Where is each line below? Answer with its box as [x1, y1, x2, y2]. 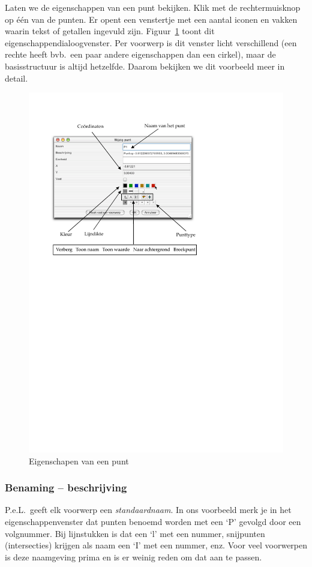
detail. [5, 71, 28, 84]
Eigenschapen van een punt [29, 454, 129, 467]
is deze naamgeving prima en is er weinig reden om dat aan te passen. [5, 550, 262, 563]
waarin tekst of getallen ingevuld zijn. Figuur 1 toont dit [5, 25, 215, 37]
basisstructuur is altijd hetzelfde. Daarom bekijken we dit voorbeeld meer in [5, 59, 285, 72]
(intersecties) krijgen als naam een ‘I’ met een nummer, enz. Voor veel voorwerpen [5, 539, 308, 551]
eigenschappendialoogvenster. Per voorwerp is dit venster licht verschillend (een [5, 36, 297, 49]
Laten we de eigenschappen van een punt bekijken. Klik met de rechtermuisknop [5, 1, 301, 13]
